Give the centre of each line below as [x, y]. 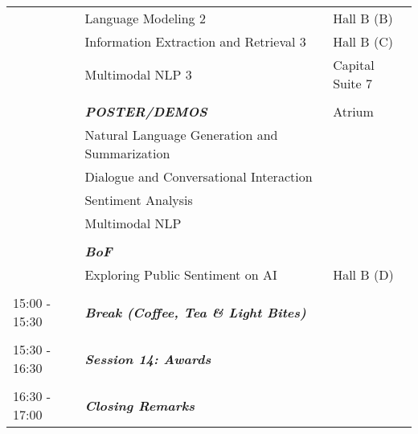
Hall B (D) [363, 274]
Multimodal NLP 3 [138, 74]
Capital [354, 65]
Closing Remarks [140, 405]
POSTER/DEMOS [146, 111]
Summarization [127, 153]
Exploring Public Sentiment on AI [181, 274]
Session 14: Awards [148, 358]
